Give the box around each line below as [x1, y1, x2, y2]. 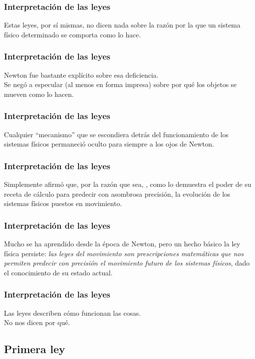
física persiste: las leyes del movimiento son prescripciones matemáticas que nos [4, 248, 244, 258]
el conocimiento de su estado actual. [4, 267, 113, 277]
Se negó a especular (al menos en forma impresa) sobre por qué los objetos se [4, 79, 237, 90]
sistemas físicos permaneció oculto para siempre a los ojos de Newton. [4, 139, 214, 149]
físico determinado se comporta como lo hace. [4, 29, 141, 39]
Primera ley [4, 341, 65, 357]
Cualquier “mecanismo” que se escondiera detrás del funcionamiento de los [4, 129, 229, 139]
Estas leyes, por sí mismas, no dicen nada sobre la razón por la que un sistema [4, 20, 241, 30]
